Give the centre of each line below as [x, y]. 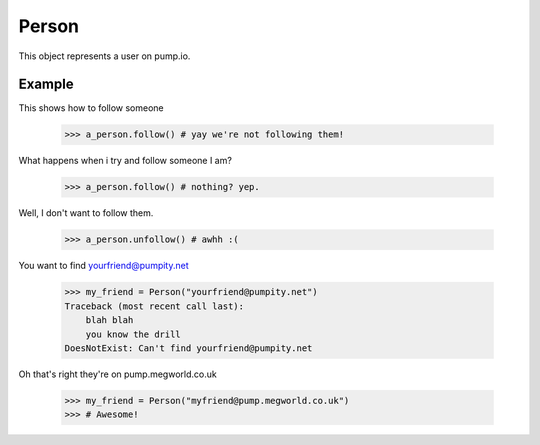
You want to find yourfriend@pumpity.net [103, 266]
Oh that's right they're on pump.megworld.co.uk [117, 374]
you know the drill [133, 334]
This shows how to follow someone [91, 108]
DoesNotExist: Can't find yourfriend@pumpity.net [188, 348]
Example [46, 84]
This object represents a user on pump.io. [104, 56]
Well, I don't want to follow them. [86, 213]
